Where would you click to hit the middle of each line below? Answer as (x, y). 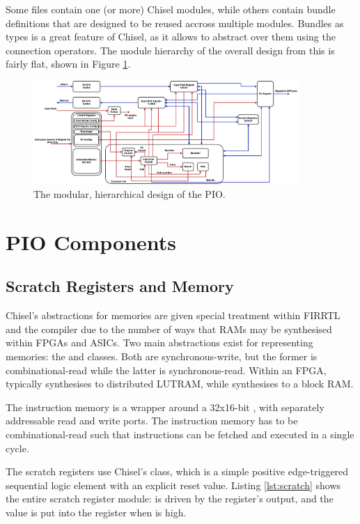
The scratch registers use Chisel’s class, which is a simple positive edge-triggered (177, 471)
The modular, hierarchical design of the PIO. (130, 194)
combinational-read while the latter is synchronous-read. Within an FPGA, (166, 370)
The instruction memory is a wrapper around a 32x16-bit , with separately (165, 407)
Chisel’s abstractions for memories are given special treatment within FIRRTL (173, 315)
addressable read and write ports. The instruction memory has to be (152, 421)
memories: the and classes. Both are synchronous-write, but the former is (162, 356)
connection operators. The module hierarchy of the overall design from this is (170, 50)
